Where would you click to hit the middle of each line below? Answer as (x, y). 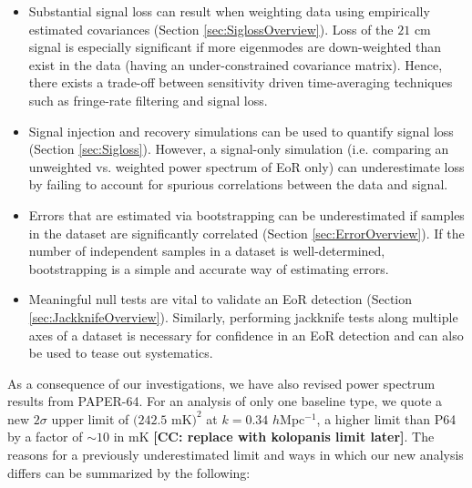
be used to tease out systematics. (121, 353)
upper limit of (90, 418)
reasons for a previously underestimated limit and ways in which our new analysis (236, 455)
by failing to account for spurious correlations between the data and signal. (238, 184)
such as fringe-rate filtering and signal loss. (148, 100)
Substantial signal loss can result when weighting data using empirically (229, 11)
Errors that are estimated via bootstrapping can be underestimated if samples (246, 214)
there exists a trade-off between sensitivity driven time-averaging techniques (241, 82)
